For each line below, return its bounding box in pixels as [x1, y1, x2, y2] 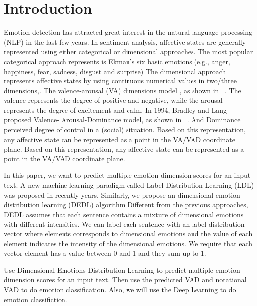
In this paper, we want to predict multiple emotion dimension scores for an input [4, 170, 251, 180]
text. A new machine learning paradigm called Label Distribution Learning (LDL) [4, 180, 254, 190]
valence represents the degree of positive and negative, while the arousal [4, 95, 223, 105]
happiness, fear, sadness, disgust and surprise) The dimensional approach [4, 66, 226, 76]
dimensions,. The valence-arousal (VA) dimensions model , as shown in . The [4, 85, 241, 95]
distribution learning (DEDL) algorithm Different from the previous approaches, [4, 199, 248, 210]
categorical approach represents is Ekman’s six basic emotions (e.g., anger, [4, 56, 230, 66]
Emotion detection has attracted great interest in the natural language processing [4, 27, 253, 37]
